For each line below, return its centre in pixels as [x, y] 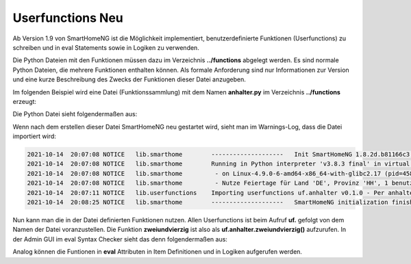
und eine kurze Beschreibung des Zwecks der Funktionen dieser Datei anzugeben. [129, 79]
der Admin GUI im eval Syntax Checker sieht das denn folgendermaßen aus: [120, 239]
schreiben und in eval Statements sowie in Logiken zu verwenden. [106, 47]
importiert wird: [34, 136]
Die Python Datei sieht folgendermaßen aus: [75, 114]
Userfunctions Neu [68, 18]
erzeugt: [25, 101]
